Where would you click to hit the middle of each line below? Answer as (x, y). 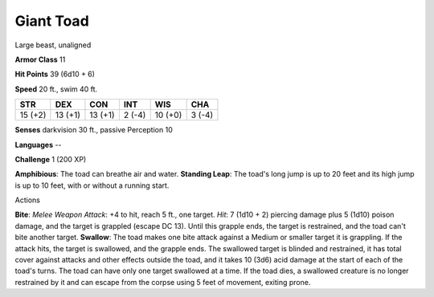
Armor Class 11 (40, 59)
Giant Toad (52, 21)
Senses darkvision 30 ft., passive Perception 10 (94, 130)
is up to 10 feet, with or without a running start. (92, 185)
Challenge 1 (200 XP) (51, 159)
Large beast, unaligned (53, 45)
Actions (27, 200)
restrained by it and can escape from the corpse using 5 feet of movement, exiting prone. (163, 282)
